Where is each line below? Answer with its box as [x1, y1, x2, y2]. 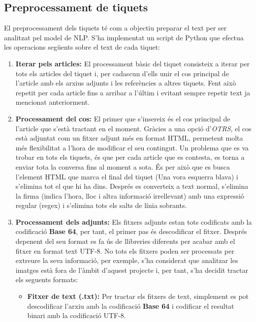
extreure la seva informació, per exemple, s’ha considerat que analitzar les [15, 255, 238, 265]
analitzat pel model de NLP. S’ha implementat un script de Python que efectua [4, 32, 244, 42]
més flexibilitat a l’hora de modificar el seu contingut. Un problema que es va [15, 142, 249, 152]
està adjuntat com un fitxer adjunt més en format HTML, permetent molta [15, 133, 243, 143]
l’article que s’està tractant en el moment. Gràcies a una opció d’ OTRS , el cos [15, 123, 252, 133]
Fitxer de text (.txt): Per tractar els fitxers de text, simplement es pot [27, 291, 249, 301]
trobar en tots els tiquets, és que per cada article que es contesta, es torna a [15, 152, 245, 162]
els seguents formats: [15, 274, 78, 285]
